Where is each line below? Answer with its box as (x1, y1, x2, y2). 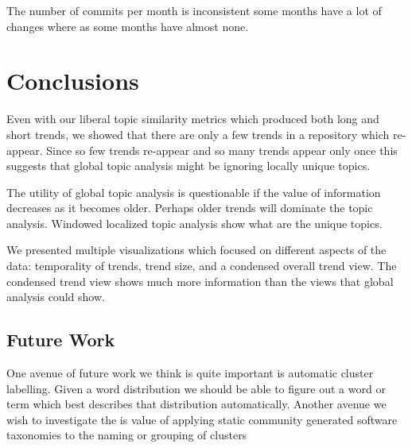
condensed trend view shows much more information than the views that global (6, 272, 394, 289)
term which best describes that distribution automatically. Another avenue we (6, 396, 387, 412)
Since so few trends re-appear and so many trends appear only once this (46, 141, 398, 158)
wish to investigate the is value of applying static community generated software (6, 411, 398, 427)
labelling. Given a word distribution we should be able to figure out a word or (6, 380, 386, 396)
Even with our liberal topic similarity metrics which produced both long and (6, 110, 379, 127)
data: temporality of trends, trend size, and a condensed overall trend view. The (6, 257, 397, 274)
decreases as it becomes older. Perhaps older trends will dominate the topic (6, 199, 373, 216)
